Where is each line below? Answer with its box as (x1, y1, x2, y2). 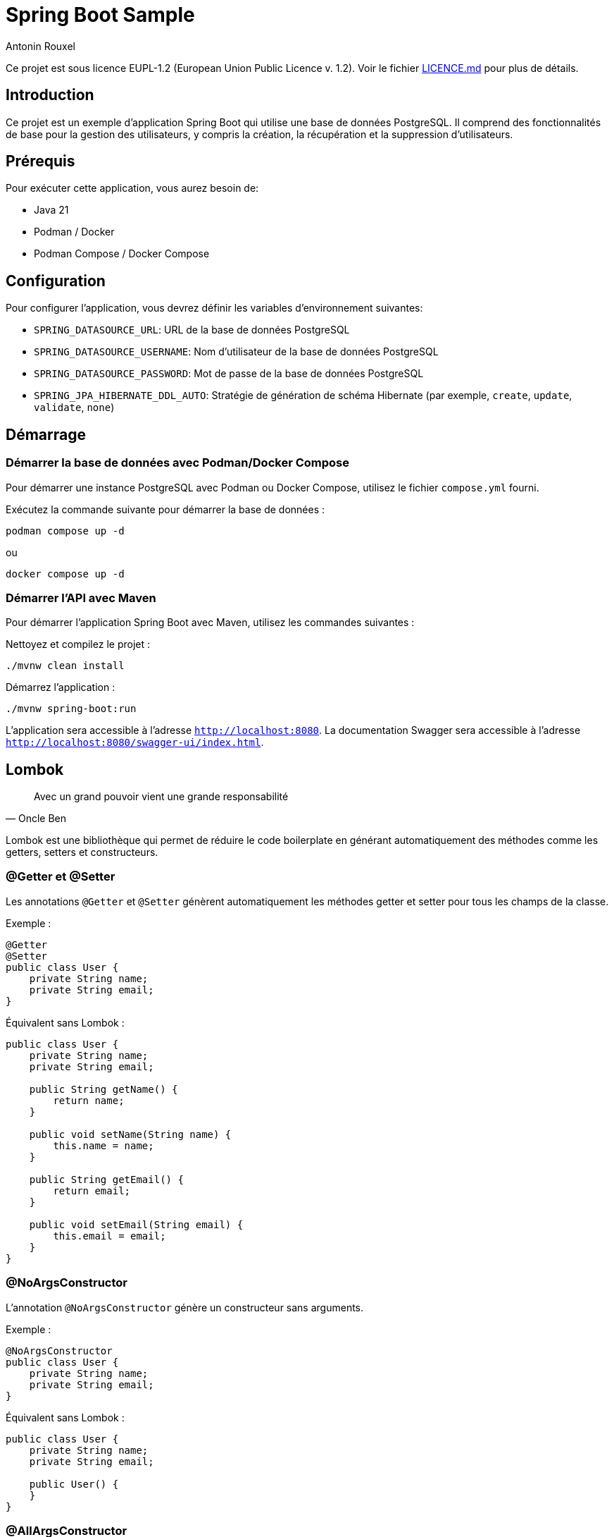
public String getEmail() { (29, 1173, 184, 1185)
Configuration (6, 271, 106, 290)
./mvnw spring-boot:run (6, 703, 137, 715)
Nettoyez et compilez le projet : (6, 638, 150, 651)
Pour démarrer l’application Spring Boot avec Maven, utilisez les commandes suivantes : (6, 616, 415, 629)
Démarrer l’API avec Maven (6, 590, 156, 605)
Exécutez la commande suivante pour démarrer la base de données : (6, 503, 325, 515)
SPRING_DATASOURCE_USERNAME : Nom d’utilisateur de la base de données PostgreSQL (34, 345, 439, 358)
